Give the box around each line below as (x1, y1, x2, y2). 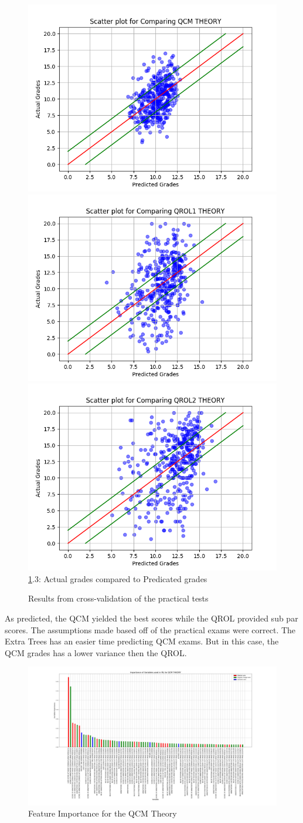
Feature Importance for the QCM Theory (28, 807, 177, 819)
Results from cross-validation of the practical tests (28, 592, 209, 604)
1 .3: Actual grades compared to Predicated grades (28, 572, 207, 585)
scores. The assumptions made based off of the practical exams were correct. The (5, 623, 296, 636)
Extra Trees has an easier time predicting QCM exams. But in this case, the (5, 635, 279, 647)
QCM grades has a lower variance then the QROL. (5, 646, 187, 659)
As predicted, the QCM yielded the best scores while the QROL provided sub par (5, 612, 298, 624)
